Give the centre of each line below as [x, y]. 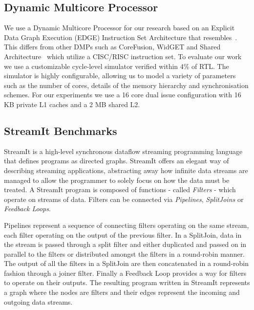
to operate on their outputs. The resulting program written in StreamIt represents [127, 282]
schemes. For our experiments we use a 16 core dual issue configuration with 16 [123, 95]
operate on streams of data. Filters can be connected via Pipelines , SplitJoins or [124, 199]
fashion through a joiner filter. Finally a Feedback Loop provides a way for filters [125, 273]
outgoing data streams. [38, 301]
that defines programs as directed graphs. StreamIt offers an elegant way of [116, 161]
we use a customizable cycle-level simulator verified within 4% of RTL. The [116, 66]
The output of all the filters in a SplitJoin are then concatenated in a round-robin [126, 263]
